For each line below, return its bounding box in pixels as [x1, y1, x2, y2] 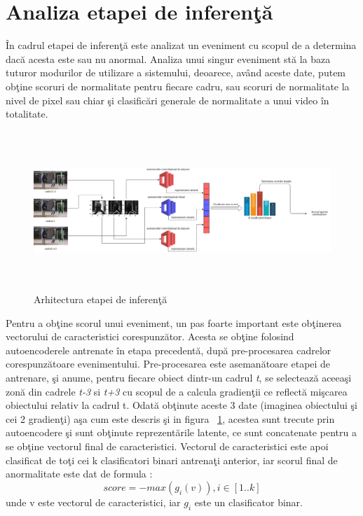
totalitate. [6, 106, 48, 121]
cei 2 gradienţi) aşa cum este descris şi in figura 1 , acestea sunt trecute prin [6, 411, 335, 426]
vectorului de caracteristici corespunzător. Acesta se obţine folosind [6, 329, 294, 344]
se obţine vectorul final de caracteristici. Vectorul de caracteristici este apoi [6, 438, 329, 453]
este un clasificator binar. [194, 494, 303, 509]
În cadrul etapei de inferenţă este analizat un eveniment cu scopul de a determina [6, 38, 357, 53]
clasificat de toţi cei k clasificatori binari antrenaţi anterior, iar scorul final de [6, 452, 338, 467]
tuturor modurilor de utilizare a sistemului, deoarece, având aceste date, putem [6, 65, 346, 80]
